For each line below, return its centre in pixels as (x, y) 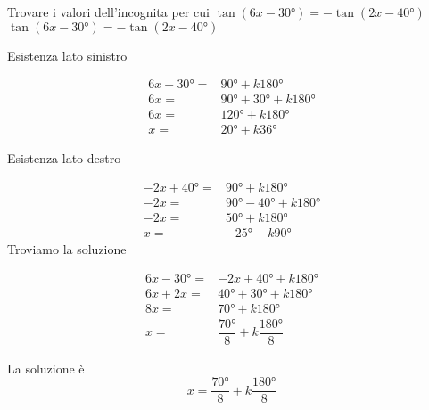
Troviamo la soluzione (67, 249)
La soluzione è (46, 368)
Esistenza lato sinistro (67, 55)
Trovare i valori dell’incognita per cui (108, 12)
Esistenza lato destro (64, 158)
